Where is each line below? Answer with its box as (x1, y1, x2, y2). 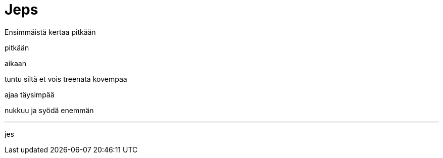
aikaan (5, 59, 26, 68)
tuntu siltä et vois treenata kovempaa (5, 74, 127, 83)
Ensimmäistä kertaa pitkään (5, 27, 96, 36)
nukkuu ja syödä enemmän (5, 106, 94, 115)
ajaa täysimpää (5, 90, 55, 99)
